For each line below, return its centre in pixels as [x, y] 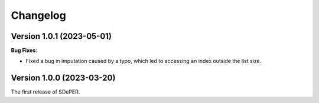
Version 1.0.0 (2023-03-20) [63, 78]
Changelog [38, 15]
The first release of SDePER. [45, 92]
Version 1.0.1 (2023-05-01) [61, 36]
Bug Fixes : [24, 51]
